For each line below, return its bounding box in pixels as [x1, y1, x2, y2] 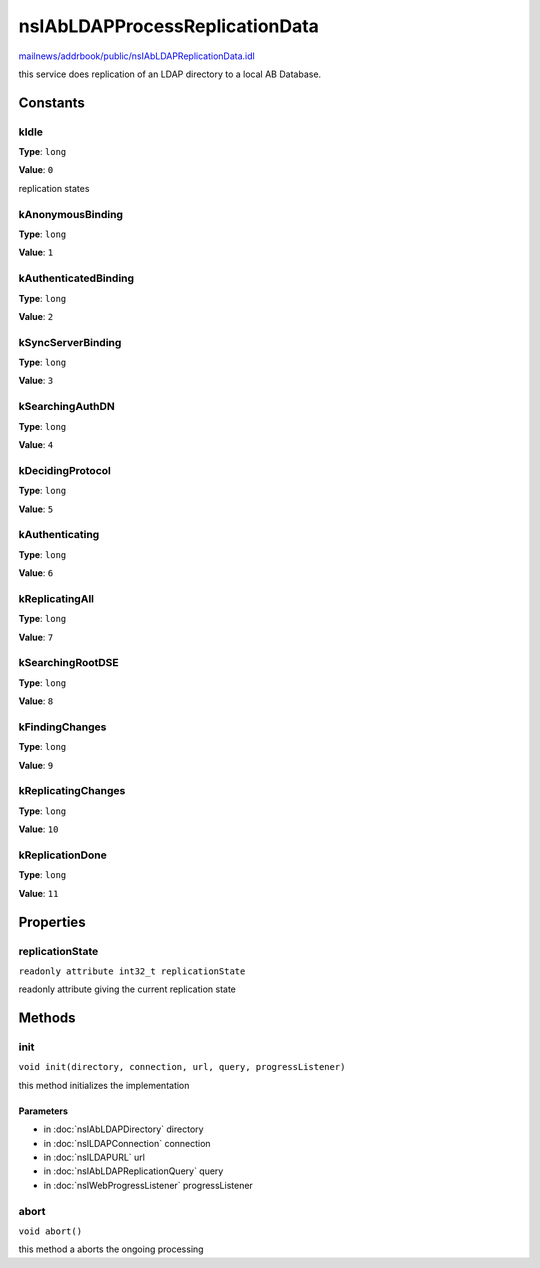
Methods [18, 1010, 76, 1027]
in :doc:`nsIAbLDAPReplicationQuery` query [43, 1165, 224, 1177]
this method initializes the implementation [18, 1079, 190, 1091]
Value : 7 [18, 631, 54, 643]
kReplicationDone [18, 848, 107, 862]
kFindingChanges [18, 720, 107, 734]
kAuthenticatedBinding [18, 271, 135, 285]
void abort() [18, 1225, 83, 1237]
